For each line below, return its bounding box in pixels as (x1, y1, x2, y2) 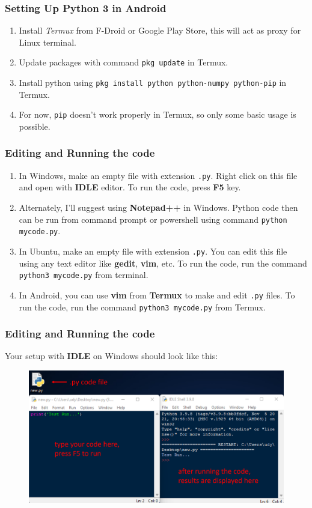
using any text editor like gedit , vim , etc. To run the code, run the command (19, 256, 307, 269)
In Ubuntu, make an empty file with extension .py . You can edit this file (19, 244, 287, 257)
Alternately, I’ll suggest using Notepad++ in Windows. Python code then (19, 201, 298, 214)
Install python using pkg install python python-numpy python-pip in (19, 76, 287, 89)
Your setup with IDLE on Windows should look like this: (5, 349, 218, 362)
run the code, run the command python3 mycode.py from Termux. (19, 300, 266, 313)
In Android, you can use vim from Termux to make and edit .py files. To (19, 288, 295, 301)
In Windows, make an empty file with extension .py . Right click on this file (19, 169, 298, 181)
